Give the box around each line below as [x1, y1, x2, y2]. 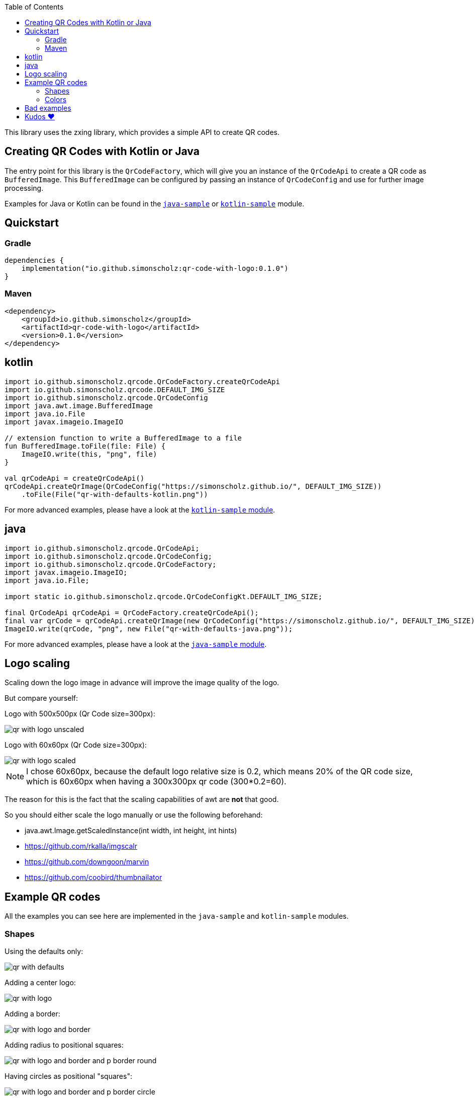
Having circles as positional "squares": [5, 1071, 132, 1080]
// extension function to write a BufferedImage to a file [5, 433, 242, 442]
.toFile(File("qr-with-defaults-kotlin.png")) [21, 490, 208, 498]
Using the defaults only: [5, 946, 83, 956]
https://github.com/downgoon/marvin [25, 857, 149, 866]
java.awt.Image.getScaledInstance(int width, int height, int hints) [25, 826, 237, 835]
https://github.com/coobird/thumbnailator [25, 873, 162, 882]
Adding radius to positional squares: [5, 1040, 124, 1049]
